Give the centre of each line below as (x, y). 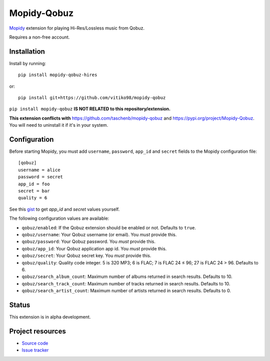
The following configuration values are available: (59, 218)
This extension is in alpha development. (50, 317)
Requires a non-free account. (39, 37)
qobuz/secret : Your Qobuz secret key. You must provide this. (86, 256)
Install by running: (28, 63)
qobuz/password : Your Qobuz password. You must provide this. (89, 242)
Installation (27, 51)
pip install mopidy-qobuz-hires (58, 75)
